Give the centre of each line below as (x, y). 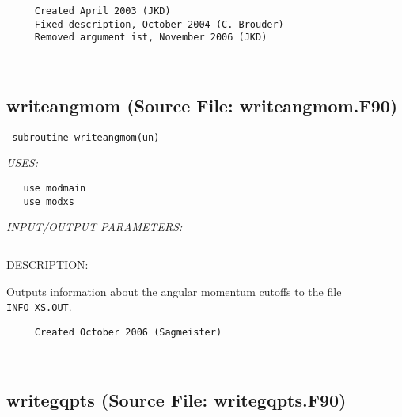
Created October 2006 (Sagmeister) (128, 332)
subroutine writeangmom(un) (86, 137)
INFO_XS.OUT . (39, 307)
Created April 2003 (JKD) (102, 11)
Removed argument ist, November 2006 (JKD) (151, 38)
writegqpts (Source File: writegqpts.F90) (176, 400)
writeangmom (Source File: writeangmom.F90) (202, 105)
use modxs (49, 201)
